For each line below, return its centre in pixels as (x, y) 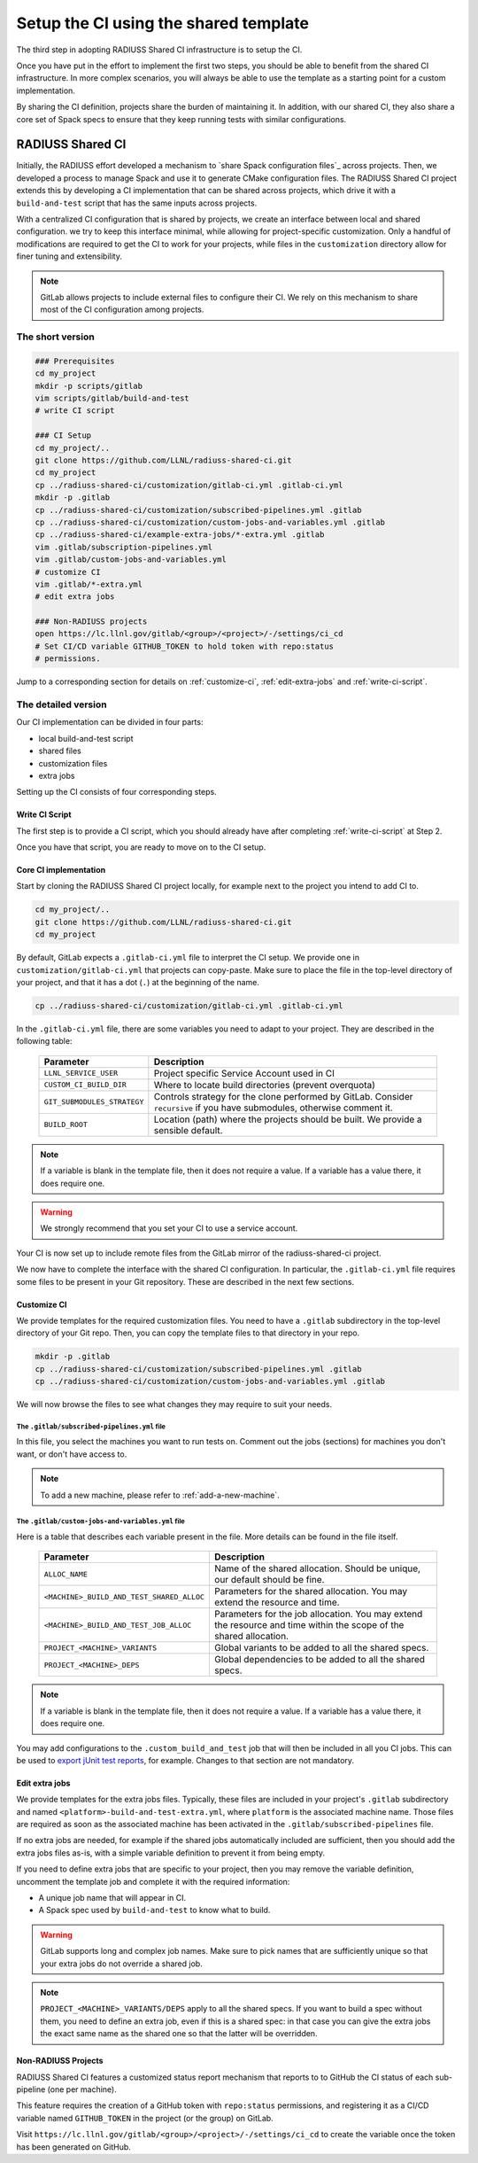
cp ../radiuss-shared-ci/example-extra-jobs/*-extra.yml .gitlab (180, 535)
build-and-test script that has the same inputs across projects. (137, 203)
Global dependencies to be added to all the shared (319, 1660)
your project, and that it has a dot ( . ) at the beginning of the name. (138, 983)
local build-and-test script (86, 738)
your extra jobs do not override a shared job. (121, 1964)
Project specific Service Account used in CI (244, 1073)
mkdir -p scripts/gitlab (89, 386)
